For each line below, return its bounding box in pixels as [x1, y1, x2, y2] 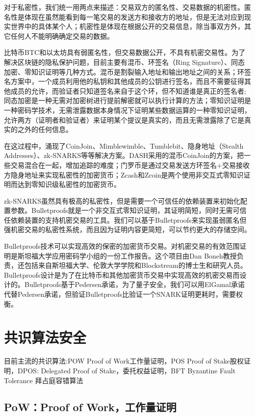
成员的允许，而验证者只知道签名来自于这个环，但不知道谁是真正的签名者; [10, 85, 246, 96]
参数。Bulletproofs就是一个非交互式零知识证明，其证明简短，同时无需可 [10, 205, 240, 215]
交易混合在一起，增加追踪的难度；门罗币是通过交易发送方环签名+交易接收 [10, 159, 250, 170]
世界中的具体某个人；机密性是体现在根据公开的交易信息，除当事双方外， [10, 21, 244, 31]
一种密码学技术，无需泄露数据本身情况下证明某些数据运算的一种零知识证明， [4, 104, 251, 115]
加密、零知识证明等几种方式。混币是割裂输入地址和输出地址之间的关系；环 [4, 66, 244, 77]
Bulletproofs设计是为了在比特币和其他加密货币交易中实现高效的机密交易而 [4, 269, 240, 280]
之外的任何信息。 [17, 124, 73, 134]
